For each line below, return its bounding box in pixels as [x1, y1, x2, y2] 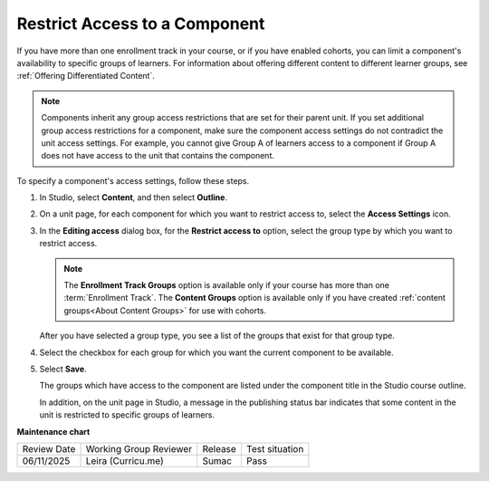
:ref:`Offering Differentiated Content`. [16, 71, 156, 82]
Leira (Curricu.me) [85, 454, 164, 467]
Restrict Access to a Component [16, 14, 265, 34]
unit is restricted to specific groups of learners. [39, 409, 215, 420]
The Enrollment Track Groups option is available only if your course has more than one [63, 280, 389, 291]
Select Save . [39, 363, 87, 374]
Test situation [245, 442, 304, 455]
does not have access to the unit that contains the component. [41, 150, 275, 161]
